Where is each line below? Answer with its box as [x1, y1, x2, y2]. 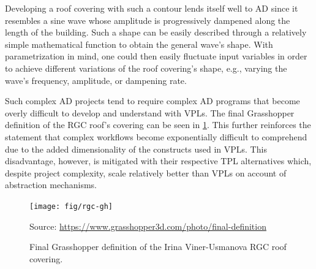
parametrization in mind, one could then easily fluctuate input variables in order [5, 50, 307, 63]
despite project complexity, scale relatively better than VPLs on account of [5, 166, 287, 179]
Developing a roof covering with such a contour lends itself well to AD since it [5, 2, 298, 14]
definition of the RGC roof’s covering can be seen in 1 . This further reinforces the [5, 118, 311, 131]
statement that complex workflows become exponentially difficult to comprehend [5, 130, 307, 143]
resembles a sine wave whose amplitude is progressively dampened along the [5, 13, 290, 26]
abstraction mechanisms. [5, 178, 97, 191]
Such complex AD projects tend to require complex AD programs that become [5, 94, 300, 107]
